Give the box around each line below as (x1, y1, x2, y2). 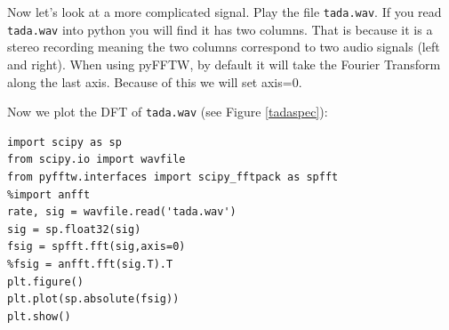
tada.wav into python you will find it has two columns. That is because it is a (7, 20, 433, 38)
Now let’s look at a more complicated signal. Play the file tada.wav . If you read (7, 3, 442, 20)
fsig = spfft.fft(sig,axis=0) (7, 240, 186, 254)
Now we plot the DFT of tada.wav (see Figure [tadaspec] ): (7, 102, 328, 121)
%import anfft (7, 188, 91, 201)
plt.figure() (7, 275, 84, 288)
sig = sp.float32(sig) (7, 222, 141, 236)
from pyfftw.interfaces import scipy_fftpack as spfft (7, 170, 339, 183)
